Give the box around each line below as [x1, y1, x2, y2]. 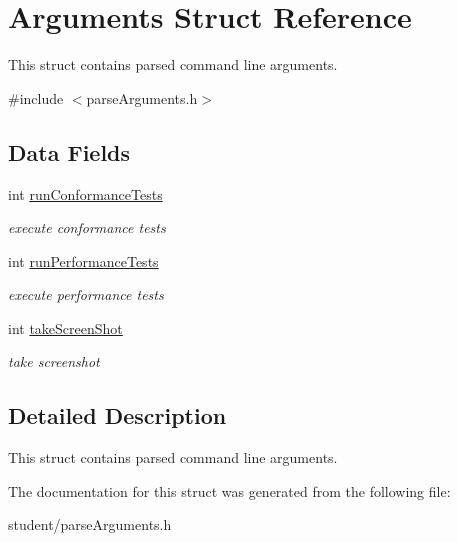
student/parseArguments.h [8, 514, 172, 535]
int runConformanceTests [8, 183, 163, 204]
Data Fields [8, 136, 131, 167]
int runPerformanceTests [8, 250, 159, 271]
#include [8, 87, 64, 108]
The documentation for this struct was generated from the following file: [8, 480, 451, 501]
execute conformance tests [8, 217, 166, 238]
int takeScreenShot [8, 317, 123, 338]
